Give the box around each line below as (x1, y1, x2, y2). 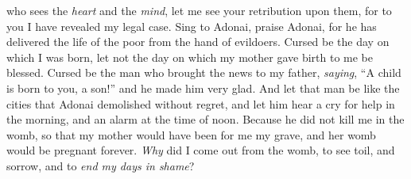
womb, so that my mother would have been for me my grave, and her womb (6, 126, 376, 143)
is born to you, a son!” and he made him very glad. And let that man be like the (6, 79, 400, 96)
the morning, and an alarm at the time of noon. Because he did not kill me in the (6, 111, 405, 128)
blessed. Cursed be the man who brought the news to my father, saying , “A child (6, 64, 401, 81)
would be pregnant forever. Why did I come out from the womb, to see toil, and (6, 142, 395, 158)
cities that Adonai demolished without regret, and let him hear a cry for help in (6, 95, 395, 112)
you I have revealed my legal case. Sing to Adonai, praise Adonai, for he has (6, 17, 377, 34)
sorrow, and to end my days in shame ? (6, 157, 195, 173)
